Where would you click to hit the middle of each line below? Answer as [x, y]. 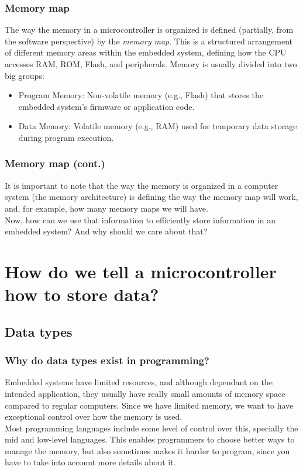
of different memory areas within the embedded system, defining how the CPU [146, 52]
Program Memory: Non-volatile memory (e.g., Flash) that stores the [141, 95]
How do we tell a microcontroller [141, 271]
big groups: [25, 75]
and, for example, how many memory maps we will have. [106, 208]
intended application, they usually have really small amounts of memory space [145, 393]
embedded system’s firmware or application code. [106, 106]
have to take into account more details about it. [90, 462]
